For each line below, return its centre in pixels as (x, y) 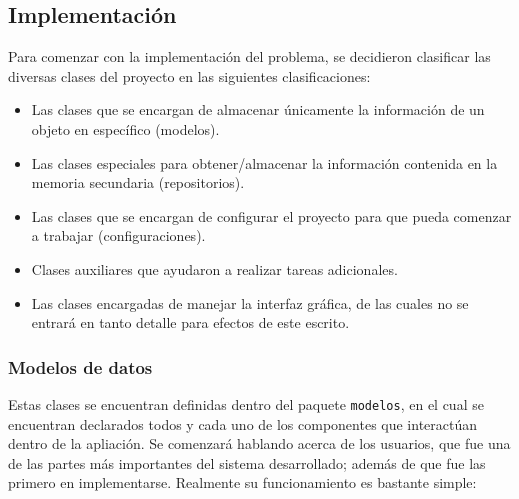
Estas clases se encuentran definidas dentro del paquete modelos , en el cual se (246, 403)
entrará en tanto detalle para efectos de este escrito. (190, 322)
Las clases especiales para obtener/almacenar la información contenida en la (264, 162)
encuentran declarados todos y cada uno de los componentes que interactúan (243, 423)
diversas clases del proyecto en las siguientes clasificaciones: (189, 75)
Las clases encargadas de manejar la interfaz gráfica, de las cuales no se (250, 302)
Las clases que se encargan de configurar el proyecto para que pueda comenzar (271, 215)
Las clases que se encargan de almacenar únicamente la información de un (258, 109)
